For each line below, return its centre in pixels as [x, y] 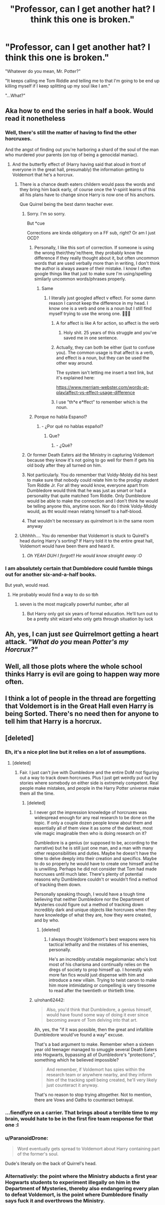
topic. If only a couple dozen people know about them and [93, 823]
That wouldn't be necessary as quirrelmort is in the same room [90, 521]
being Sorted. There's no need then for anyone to [82, 714]
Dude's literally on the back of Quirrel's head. [51, 1163]
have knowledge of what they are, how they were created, [93, 915]
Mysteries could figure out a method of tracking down [89, 904]
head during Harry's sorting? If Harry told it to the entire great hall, [86, 541]
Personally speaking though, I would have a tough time [90, 894]
